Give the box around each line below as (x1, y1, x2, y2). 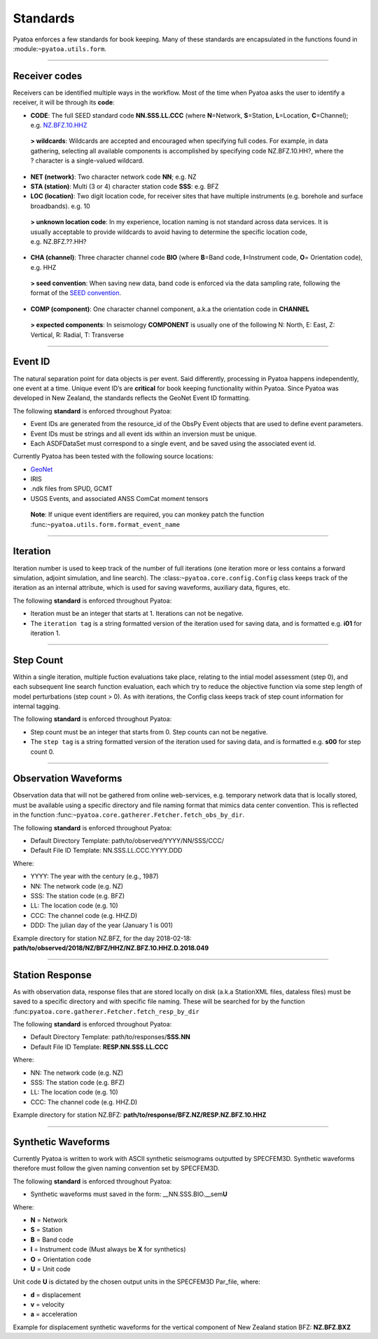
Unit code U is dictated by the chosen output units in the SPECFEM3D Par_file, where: (13, 1277, 260, 1286)
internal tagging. (13, 701, 61, 710)
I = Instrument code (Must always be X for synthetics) (30, 1245, 186, 1254)
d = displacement (30, 1290, 81, 1299)
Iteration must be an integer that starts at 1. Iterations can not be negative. (30, 610, 244, 618)
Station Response (13, 969, 92, 981)
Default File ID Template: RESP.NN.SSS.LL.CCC (30, 1043, 169, 1051)
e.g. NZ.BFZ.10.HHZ (30, 121, 87, 130)
